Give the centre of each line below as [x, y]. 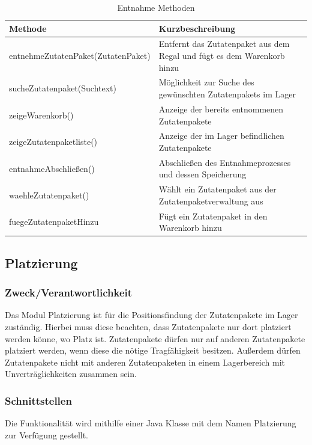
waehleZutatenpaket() [49, 195]
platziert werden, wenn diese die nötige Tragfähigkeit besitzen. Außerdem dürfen [153, 350]
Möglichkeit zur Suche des [206, 82]
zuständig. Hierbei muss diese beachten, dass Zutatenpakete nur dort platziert [148, 326]
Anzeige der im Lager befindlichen [221, 136]
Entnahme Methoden [156, 7]
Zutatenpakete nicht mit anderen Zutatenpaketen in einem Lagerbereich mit [145, 362]
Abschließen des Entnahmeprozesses [225, 162]
